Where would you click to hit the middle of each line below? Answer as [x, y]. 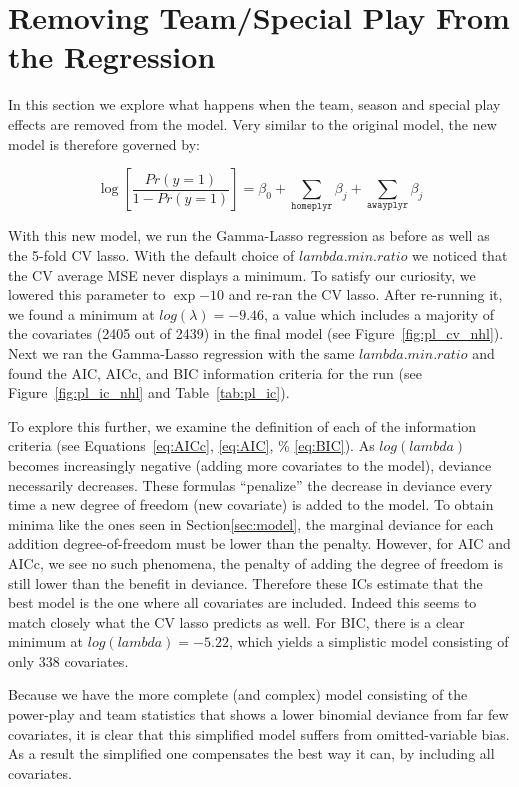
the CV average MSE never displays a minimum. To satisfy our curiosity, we [242, 274]
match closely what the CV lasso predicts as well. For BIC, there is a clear [236, 621]
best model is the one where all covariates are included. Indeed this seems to [242, 602]
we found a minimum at [81, 313]
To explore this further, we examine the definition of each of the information [242, 425]
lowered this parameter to [87, 294]
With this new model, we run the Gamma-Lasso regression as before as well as [249, 235]
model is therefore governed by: [104, 143]
